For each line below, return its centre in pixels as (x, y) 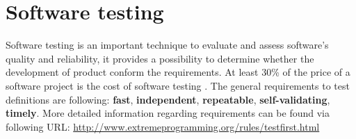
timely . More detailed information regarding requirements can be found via (168, 113)
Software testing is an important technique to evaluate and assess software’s (167, 45)
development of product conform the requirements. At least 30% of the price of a (178, 72)
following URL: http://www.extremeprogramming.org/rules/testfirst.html (163, 126)
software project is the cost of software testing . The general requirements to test (178, 85)
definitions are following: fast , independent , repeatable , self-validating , (168, 99)
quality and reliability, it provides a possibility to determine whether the (160, 58)
